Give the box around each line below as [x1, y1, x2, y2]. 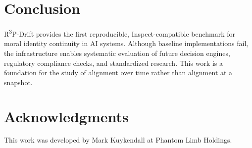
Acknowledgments [4, 106, 129, 126]
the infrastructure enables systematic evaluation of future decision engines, [4, 48, 230, 58]
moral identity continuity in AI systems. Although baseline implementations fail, [4, 38, 249, 49]
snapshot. [4, 77, 33, 87]
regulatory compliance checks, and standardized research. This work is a [4, 57, 223, 68]
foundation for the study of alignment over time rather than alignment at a [4, 67, 233, 78]
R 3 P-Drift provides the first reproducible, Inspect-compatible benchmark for [4, 27, 236, 39]
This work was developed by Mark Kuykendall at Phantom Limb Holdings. [4, 135, 232, 145]
